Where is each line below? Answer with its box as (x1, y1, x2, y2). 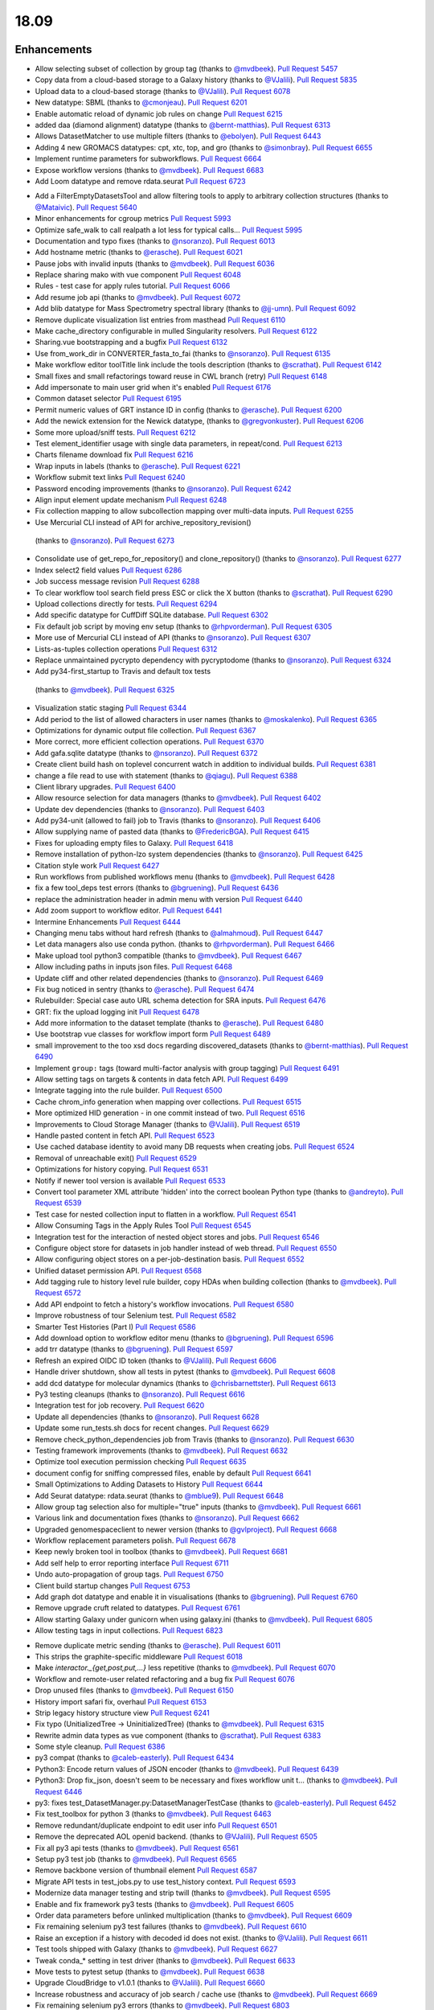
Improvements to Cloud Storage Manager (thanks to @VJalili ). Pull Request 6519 (35, 1119, 301, 1129)
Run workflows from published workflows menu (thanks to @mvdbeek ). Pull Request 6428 (35, 872, 335, 882)
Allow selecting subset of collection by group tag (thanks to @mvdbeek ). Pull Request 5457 (35, 64, 338, 74)
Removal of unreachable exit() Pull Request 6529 (35, 1153, 197, 1163)
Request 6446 (35, 1786, 83, 1796)
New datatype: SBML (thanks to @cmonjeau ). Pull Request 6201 (35, 97, 248, 108)
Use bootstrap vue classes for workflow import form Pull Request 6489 (35, 1029, 271, 1039)
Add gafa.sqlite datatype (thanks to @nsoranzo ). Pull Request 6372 (35, 748, 259, 757)
